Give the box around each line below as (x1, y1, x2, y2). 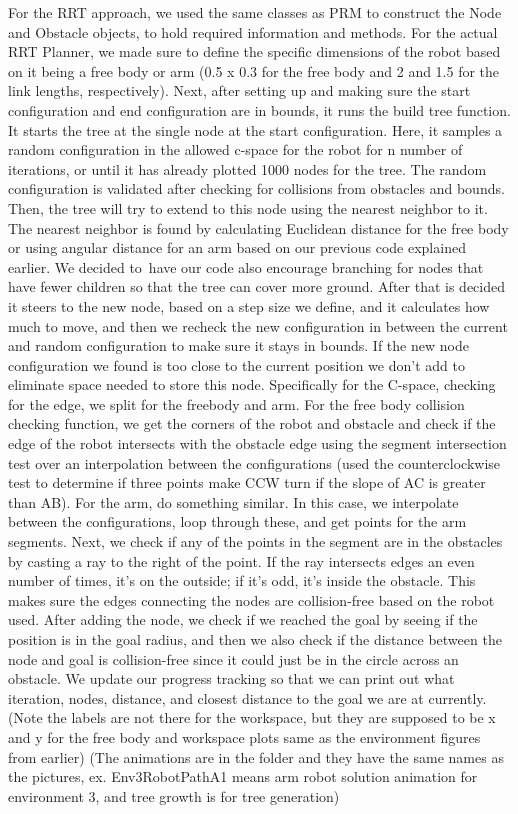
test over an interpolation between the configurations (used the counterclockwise (8, 452, 500, 473)
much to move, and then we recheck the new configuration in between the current (8, 315, 508, 336)
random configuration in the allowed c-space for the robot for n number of (8, 139, 463, 160)
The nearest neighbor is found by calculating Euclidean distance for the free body (8, 217, 509, 238)
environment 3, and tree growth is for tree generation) (8, 785, 340, 806)
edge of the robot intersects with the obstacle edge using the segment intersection (8, 433, 507, 454)
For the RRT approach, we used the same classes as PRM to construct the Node (8, 2, 502, 22)
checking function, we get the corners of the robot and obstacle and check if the (8, 413, 496, 434)
